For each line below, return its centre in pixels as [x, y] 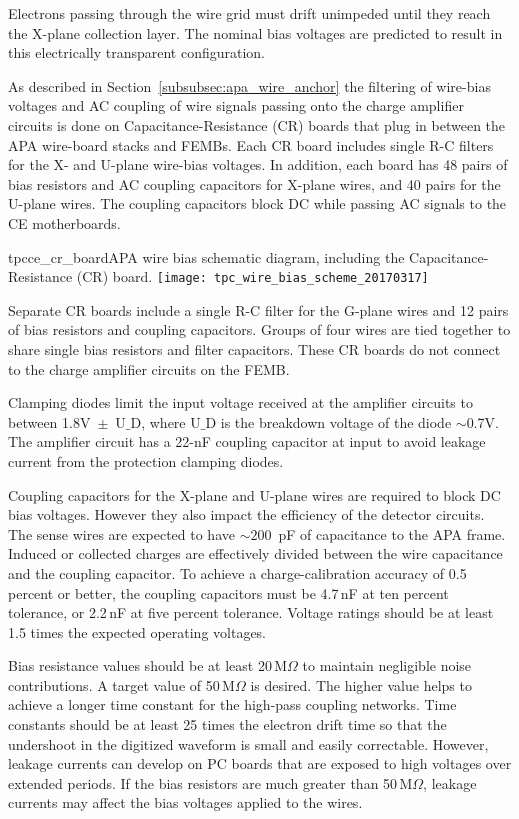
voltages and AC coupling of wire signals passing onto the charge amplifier [236, 105]
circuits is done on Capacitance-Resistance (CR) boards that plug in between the [257, 124]
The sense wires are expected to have [121, 533]
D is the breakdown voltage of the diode [328, 421]
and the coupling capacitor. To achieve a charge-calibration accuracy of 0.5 [237, 572]
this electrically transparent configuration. [137, 52]
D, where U [165, 421]
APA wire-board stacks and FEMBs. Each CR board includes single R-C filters [251, 144]
